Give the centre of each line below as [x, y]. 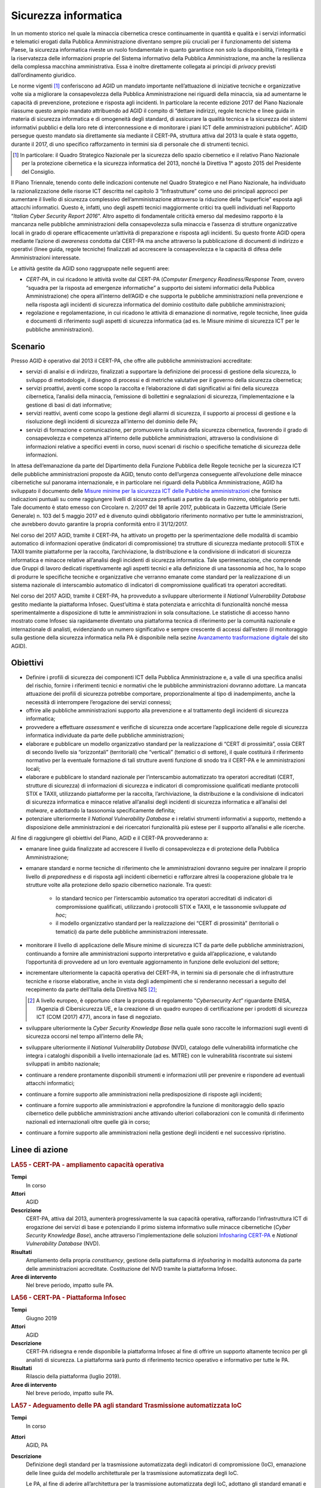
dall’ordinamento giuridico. [44, 75]
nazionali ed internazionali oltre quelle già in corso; [88, 1121]
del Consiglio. [38, 171]
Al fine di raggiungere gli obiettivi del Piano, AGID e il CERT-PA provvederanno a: [110, 838]
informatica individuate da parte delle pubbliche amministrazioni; [105, 736]
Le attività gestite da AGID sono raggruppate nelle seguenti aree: [90, 268]
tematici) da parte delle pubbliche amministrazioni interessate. [132, 931]
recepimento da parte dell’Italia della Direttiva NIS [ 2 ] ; [92, 990]
